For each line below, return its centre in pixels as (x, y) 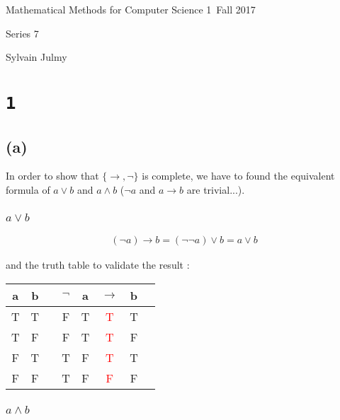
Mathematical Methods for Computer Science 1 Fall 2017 (131, 9)
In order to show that (52, 176)
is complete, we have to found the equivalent (238, 176)
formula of (28, 190)
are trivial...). (216, 190)
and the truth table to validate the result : (98, 264)
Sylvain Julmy (36, 57)
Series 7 (22, 33)
